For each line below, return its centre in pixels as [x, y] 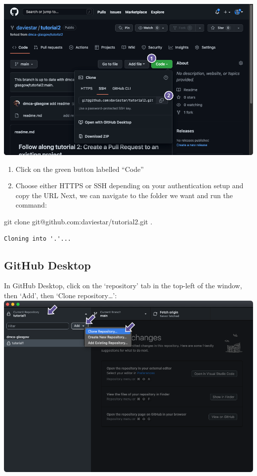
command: [31, 205]
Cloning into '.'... [38, 238]
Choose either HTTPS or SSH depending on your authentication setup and [129, 185]
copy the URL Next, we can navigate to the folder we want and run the [124, 195]
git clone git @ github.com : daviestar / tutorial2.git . [78, 221]
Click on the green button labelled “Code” [80, 169]
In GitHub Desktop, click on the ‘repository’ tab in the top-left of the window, [123, 286]
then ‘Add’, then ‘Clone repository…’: [61, 295]
